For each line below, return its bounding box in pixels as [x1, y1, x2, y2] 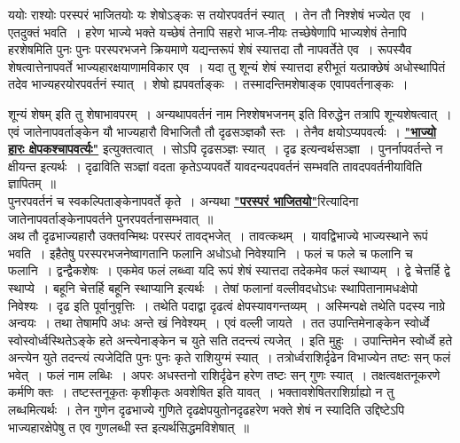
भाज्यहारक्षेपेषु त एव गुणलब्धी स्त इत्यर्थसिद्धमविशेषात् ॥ [8, 417, 249, 436]
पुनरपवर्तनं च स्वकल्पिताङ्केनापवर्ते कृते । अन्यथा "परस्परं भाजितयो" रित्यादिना [8, 191, 359, 210]
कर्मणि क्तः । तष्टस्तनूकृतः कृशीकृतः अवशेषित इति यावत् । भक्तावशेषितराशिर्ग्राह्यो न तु [8, 383, 394, 401]
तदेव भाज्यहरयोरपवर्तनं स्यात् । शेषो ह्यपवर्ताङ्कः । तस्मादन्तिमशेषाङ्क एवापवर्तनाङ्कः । [8, 75, 409, 93]
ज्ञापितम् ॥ [8, 174, 57, 193]
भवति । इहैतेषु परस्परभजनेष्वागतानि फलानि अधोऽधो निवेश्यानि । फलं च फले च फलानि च [8, 243, 413, 262]
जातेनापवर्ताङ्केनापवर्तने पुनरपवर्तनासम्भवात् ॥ [8, 209, 214, 227]
